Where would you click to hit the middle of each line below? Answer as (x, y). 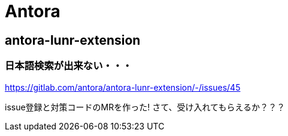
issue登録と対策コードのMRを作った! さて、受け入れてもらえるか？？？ (145, 107)
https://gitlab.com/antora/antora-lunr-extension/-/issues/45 (123, 87)
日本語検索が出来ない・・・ (69, 66)
